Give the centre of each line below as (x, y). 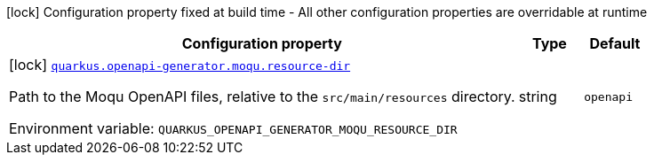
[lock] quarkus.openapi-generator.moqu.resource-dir (180, 65)
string (538, 96)
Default (615, 43)
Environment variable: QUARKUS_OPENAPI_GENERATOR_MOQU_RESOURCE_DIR (233, 128)
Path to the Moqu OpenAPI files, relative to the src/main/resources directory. (262, 96)
